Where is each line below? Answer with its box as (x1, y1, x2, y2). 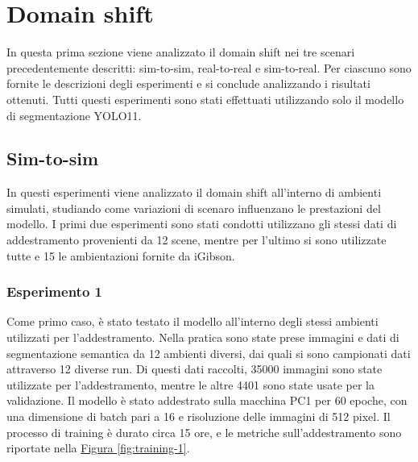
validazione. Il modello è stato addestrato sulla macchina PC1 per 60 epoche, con (6, 392, 408, 409)
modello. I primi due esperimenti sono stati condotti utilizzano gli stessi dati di (6, 215, 397, 232)
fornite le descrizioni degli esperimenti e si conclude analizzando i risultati (6, 75, 370, 92)
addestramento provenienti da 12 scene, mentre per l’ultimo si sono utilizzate (6, 231, 387, 248)
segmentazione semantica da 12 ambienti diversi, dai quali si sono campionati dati (6, 344, 411, 361)
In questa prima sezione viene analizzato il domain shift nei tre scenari (6, 44, 355, 60)
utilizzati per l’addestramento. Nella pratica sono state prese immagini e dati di (6, 329, 399, 346)
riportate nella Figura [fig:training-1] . (6, 439, 190, 456)
